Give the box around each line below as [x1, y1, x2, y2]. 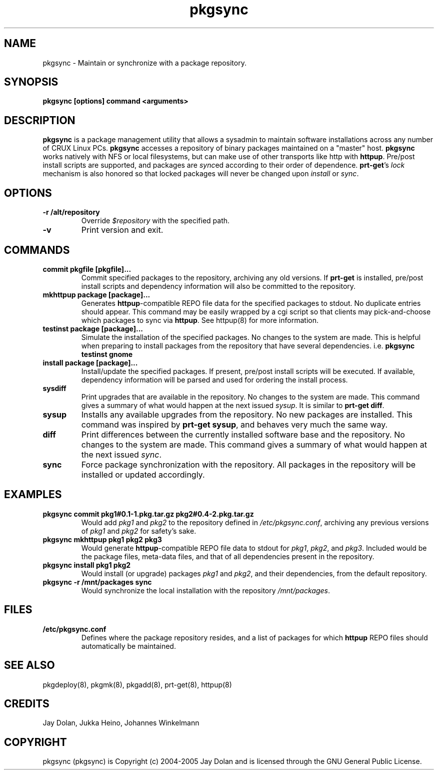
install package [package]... [42, 358, 138, 367]
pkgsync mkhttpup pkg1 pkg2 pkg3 [42, 535, 162, 544]
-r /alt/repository [42, 208, 100, 217]
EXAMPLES [4, 488, 62, 501]
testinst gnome [81, 349, 133, 358]
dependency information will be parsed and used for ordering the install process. [81, 375, 348, 384]
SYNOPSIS [4, 76, 58, 89]
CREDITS [4, 697, 49, 710]
